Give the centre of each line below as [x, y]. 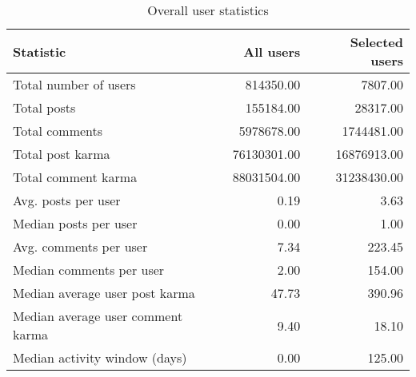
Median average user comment [98, 316]
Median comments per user [89, 270]
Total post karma [62, 154]
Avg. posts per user [67, 200]
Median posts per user [75, 223]
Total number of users [74, 84]
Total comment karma [75, 177]
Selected [376, 42]
